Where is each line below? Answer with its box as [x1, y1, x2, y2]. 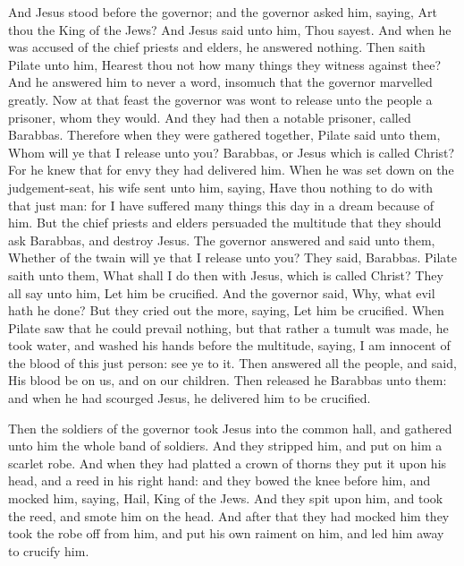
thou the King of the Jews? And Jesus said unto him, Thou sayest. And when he [8, 20, 451, 39]
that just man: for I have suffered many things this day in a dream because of [8, 195, 434, 214]
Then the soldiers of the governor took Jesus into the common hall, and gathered [8, 418, 452, 437]
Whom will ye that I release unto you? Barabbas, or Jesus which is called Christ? [8, 142, 455, 161]
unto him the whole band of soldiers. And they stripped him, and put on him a [8, 436, 443, 455]
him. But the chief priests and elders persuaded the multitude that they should [8, 213, 442, 232]
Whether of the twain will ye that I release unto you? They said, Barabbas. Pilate [8, 248, 457, 267]
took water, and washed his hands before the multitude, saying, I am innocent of [8, 336, 451, 355]
